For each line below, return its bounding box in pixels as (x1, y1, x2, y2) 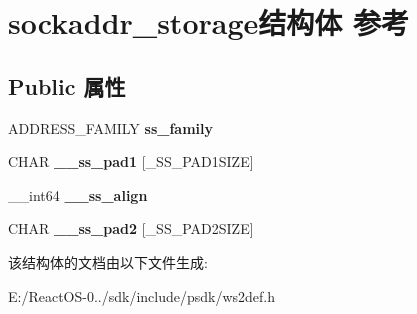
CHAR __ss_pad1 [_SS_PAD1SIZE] (8, 151, 254, 172)
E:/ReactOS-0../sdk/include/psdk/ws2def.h (8, 285, 276, 306)
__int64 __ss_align (8, 184, 148, 205)
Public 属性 (8, 70, 126, 101)
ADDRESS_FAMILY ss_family (8, 117, 213, 138)
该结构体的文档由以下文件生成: (8, 251, 208, 272)
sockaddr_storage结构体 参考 (8, 2, 409, 43)
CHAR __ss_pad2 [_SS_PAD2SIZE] (8, 218, 254, 239)
